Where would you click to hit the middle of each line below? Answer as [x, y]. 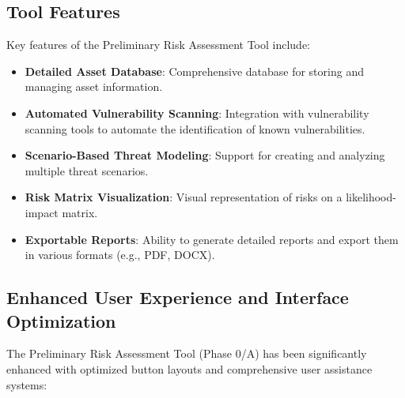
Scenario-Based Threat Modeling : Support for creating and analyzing [205, 155]
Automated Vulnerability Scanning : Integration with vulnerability [197, 113]
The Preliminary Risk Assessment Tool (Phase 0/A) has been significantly [187, 353]
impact [42, 212]
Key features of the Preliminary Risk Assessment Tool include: [159, 45]
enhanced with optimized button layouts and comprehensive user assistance [189, 368]
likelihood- [371, 197]
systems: [27, 384]
